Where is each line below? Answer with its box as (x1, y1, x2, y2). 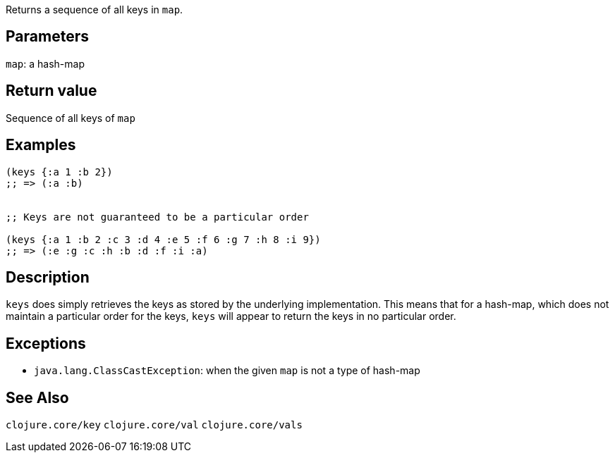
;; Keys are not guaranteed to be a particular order (6, 211, 309, 223)
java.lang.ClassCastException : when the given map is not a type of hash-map (34, 364, 420, 377)
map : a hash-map (6, 57, 85, 70)
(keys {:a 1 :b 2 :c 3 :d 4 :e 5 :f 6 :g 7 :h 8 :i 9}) (6, 233, 321, 245)
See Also (6, 388, 69, 407)
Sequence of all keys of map (6, 111, 135, 124)
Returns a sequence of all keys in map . (6, 4, 183, 16)
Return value (6, 82, 97, 100)
